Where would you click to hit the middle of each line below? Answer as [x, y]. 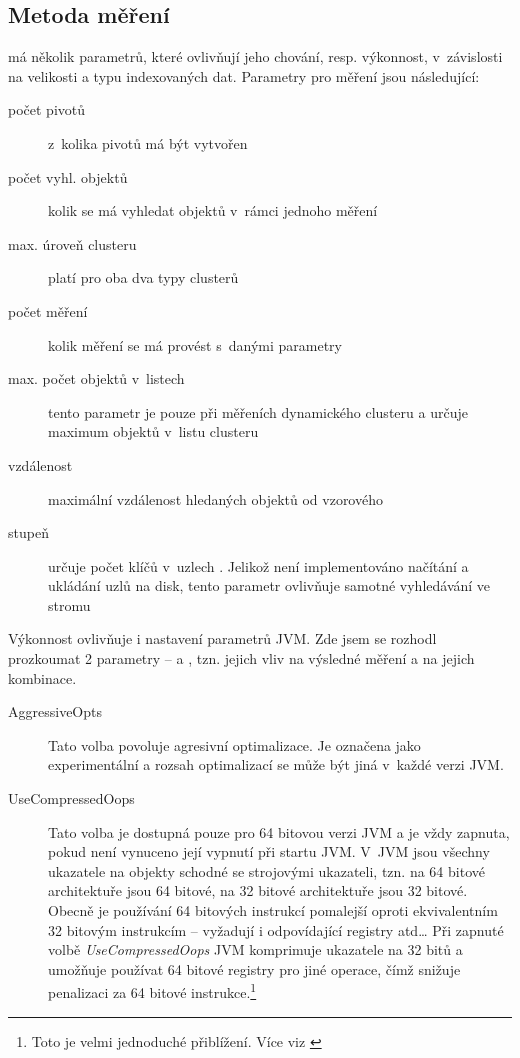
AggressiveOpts [55, 711]
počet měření [48, 310]
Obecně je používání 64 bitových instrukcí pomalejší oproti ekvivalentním [273, 910]
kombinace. [42, 677]
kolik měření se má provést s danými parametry [195, 344]
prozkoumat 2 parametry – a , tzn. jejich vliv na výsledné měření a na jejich [241, 658]
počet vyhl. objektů [68, 176]
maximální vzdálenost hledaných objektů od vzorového [215, 498]
